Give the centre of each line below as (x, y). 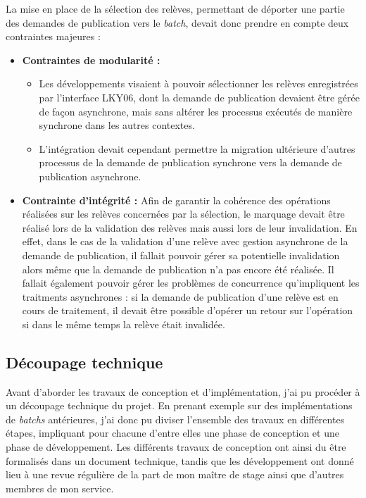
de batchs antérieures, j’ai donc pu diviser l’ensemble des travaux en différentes (175, 419)
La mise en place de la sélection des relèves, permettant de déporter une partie (175, 8)
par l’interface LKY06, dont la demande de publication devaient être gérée (199, 97)
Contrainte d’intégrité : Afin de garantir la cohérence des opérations (176, 200)
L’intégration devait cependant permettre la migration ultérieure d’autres (197, 148)
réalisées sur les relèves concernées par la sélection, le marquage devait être (183, 214)
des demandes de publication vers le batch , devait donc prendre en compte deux (177, 22)
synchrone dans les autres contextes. (117, 125)
